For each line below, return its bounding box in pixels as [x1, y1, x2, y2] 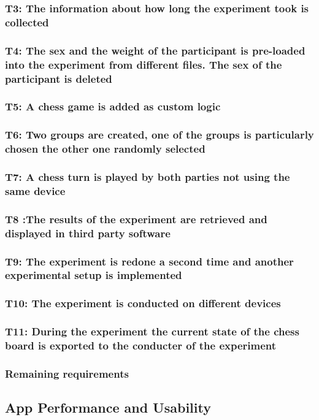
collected [5, 14, 49, 29]
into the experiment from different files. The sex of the [5, 56, 282, 72]
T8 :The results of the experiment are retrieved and [5, 211, 267, 226]
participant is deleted [5, 71, 112, 86]
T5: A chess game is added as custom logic [5, 99, 221, 114]
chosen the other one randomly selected [5, 141, 206, 156]
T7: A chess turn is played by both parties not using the [5, 169, 290, 184]
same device [5, 183, 66, 198]
